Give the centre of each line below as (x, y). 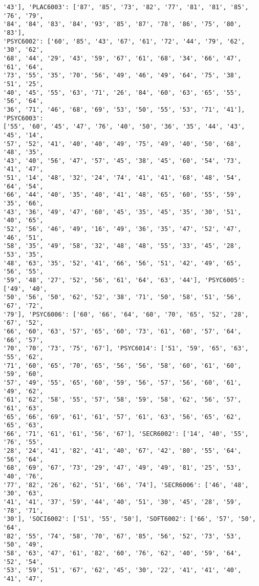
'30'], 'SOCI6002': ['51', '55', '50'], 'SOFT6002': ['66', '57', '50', (129, 519)
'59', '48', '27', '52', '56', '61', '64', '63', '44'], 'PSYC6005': (124, 280)
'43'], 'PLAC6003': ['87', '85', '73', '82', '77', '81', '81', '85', (126, 7)
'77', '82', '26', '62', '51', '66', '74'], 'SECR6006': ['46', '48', (126, 485)
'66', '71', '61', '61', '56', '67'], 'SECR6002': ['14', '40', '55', (126, 434)
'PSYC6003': (23, 118)
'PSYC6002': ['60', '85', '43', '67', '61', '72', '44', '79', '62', (124, 41)
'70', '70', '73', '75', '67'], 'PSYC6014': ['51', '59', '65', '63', (126, 349)
